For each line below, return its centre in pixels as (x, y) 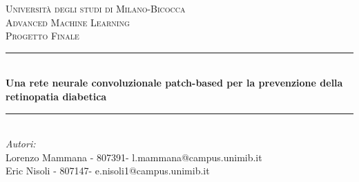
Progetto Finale (42, 36)
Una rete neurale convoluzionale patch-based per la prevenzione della (174, 83)
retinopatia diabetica (56, 96)
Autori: (21, 144)
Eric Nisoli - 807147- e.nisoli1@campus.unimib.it (108, 171)
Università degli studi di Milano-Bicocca (96, 8)
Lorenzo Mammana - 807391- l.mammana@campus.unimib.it (134, 157)
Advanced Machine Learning (68, 22)
